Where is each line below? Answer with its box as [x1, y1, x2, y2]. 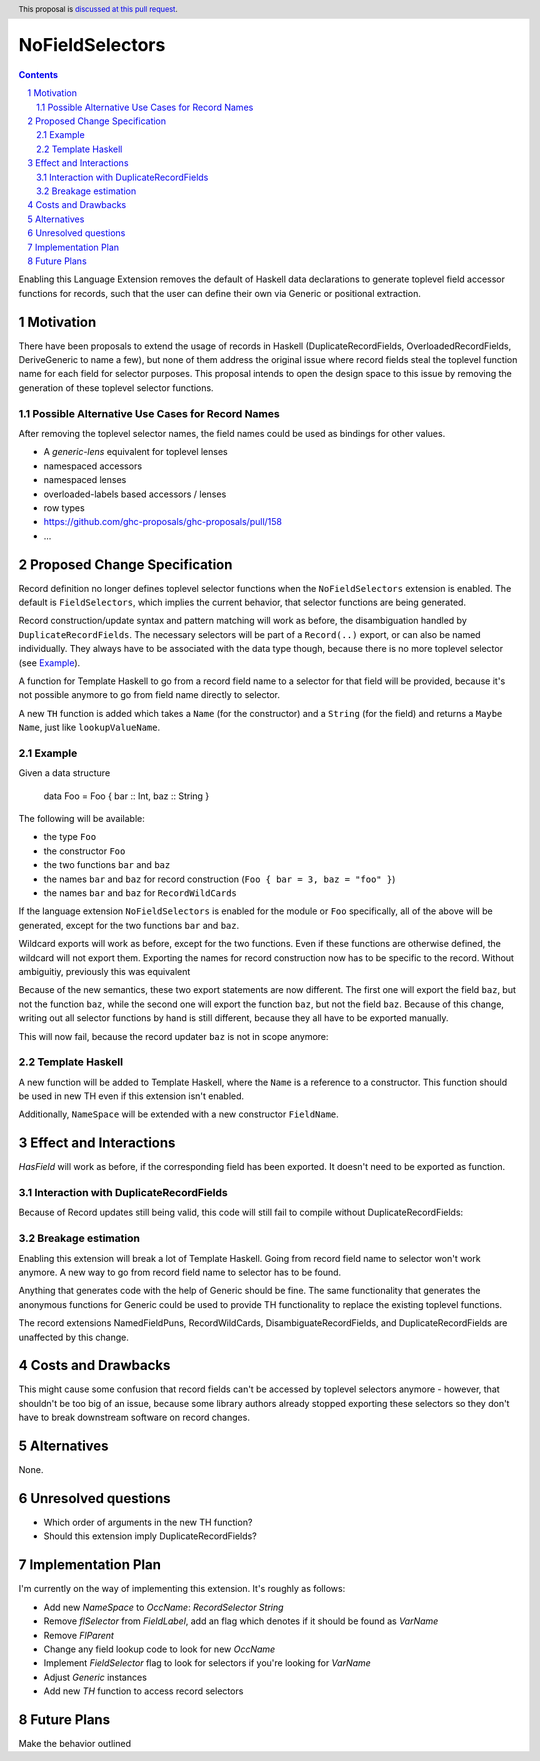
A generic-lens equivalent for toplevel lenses [43, 446, 229, 458]
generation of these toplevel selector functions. [18, 381, 214, 394]
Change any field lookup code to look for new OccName [43, 1643, 276, 1655]
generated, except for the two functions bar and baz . [18, 919, 240, 931]
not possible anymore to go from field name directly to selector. [18, 689, 280, 701]
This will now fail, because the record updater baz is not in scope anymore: [18, 1030, 329, 1042]
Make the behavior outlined [18, 1738, 132, 1749]
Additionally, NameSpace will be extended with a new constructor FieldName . [18, 1108, 339, 1120]
